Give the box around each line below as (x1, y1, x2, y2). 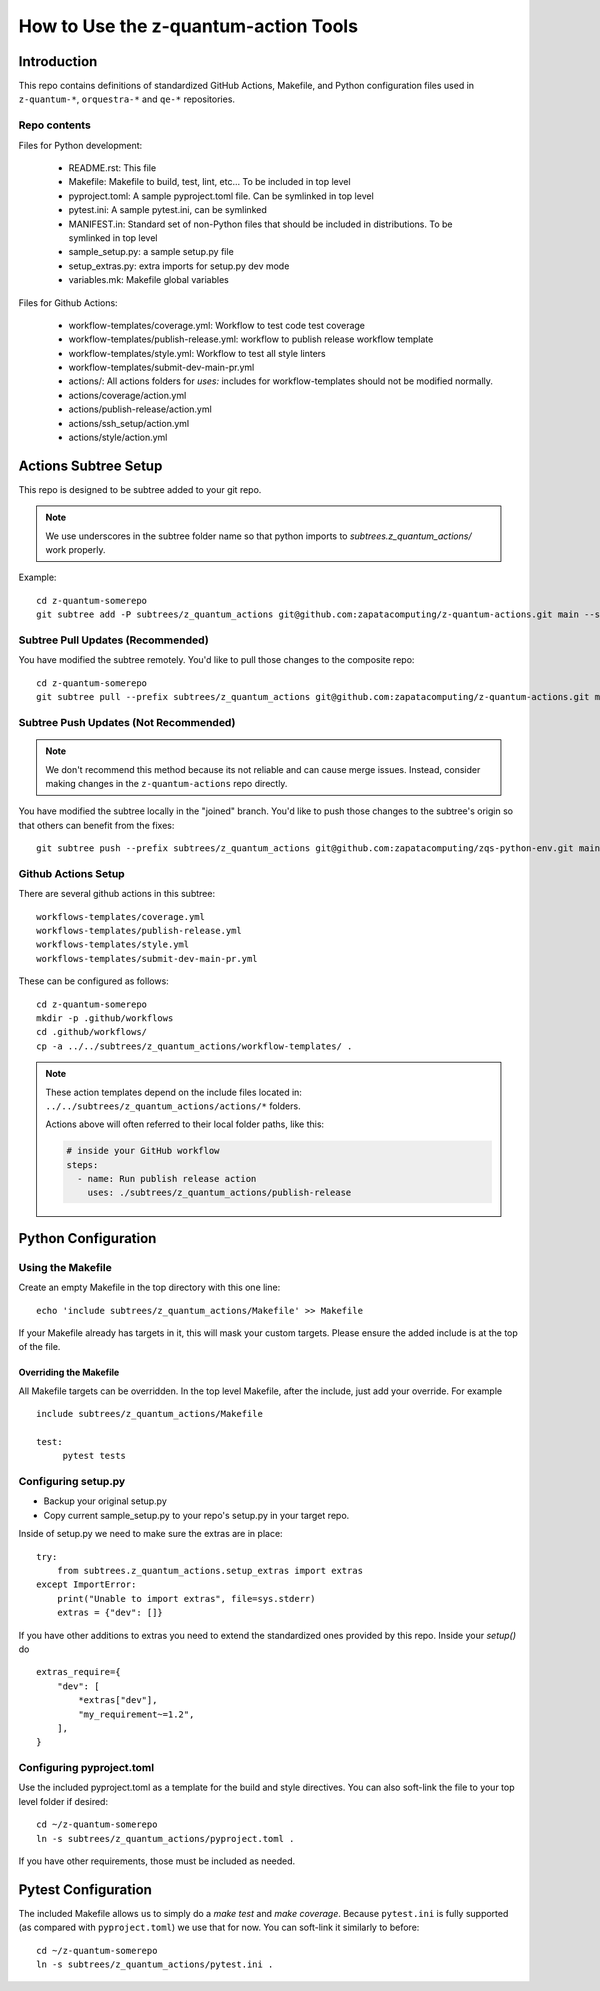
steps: (66, 1159, 99, 1170)
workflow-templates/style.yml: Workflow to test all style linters (68, 347, 326, 359)
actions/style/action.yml (68, 431, 168, 444)
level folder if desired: (18, 1795, 109, 1807)
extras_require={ (36, 1666, 121, 1678)
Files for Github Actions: (18, 296, 119, 309)
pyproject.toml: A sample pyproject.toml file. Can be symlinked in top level (68, 190, 374, 202)
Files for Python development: (18, 139, 143, 151)
